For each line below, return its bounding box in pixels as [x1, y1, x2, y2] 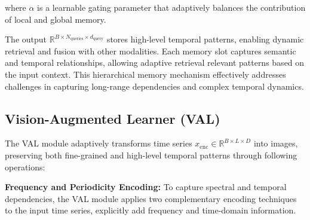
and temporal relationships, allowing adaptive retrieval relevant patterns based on [5, 56, 305, 69]
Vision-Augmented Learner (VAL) [5, 109, 220, 127]
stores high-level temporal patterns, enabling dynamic [106, 33, 304, 45]
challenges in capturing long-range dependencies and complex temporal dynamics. [5, 80, 304, 92]
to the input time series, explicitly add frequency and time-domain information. [5, 204, 296, 216]
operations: [5, 160, 45, 173]
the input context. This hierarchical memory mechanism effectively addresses [5, 68, 286, 80]
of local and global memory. [5, 13, 106, 25]
